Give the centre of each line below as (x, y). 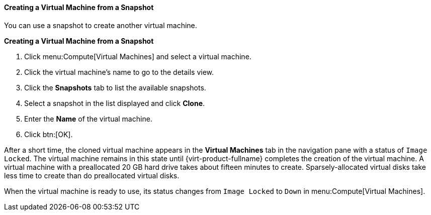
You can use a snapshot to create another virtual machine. (101, 25)
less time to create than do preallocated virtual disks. (92, 175)
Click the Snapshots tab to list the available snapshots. (115, 87)
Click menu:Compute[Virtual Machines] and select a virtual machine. (138, 56)
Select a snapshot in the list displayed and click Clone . (115, 103)
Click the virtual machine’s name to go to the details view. (119, 72)
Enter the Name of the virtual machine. (88, 119)
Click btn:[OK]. (49, 134)
